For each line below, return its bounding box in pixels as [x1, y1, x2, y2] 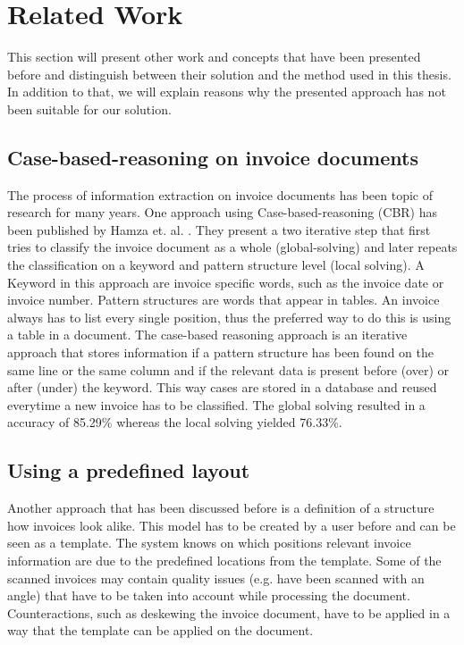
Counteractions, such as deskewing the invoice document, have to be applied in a [7, 603, 451, 622]
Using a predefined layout [7, 457, 250, 484]
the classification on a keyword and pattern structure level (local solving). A [7, 255, 425, 274]
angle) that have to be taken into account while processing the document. [7, 586, 410, 605]
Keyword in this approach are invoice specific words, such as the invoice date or [7, 272, 444, 291]
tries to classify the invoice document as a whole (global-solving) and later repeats [7, 238, 458, 256]
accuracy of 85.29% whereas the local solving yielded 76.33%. [7, 413, 342, 431]
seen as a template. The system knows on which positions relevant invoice [7, 533, 411, 552]
